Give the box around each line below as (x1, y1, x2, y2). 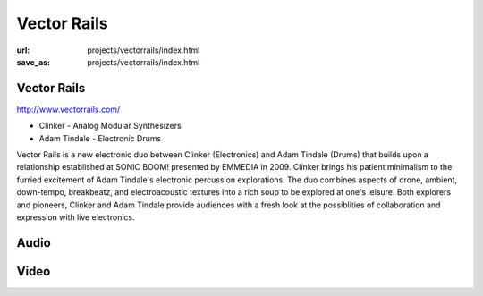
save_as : (16, 56, 51, 67)
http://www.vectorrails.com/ (16, 104, 121, 114)
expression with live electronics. (16, 211, 135, 223)
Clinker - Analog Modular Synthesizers (38, 121, 182, 131)
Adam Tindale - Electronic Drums (38, 132, 162, 143)
